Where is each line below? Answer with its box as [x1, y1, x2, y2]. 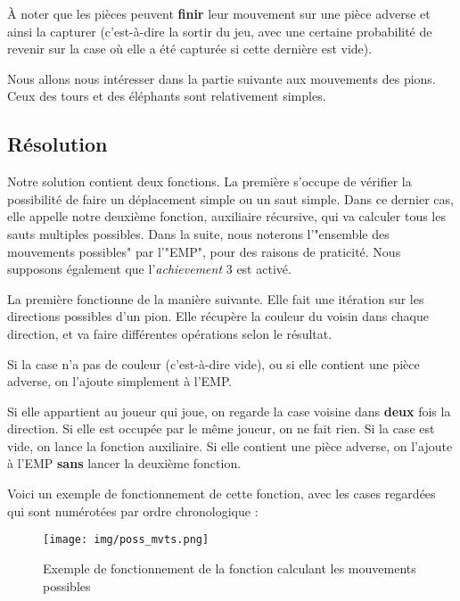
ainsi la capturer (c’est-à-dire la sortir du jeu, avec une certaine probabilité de [7, 21, 432, 40]
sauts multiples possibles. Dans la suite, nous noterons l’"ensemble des [7, 224, 390, 243]
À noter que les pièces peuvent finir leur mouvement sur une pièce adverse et [7, 4, 431, 22]
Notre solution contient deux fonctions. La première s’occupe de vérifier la [7, 172, 412, 191]
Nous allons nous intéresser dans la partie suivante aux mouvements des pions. [7, 69, 436, 87]
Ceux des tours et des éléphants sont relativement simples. [7, 86, 326, 105]
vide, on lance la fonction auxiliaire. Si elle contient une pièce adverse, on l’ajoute [7, 436, 453, 455]
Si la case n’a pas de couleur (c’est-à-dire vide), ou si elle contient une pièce [7, 354, 420, 373]
